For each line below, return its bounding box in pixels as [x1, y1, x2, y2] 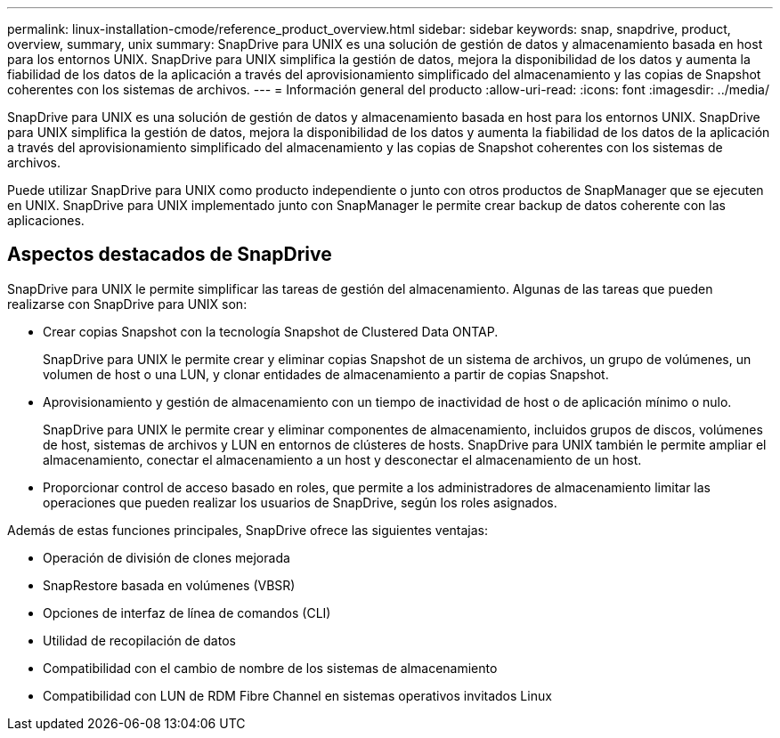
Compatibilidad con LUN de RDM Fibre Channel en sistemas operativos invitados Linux [43, 687, 552, 703]
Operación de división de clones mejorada [43, 549, 290, 565]
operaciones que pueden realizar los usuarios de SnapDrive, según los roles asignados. [43, 494, 557, 510]
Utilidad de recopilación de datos [43, 632, 236, 648]
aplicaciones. [7, 213, 85, 228]
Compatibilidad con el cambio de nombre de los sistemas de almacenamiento [43, 660, 498, 676]
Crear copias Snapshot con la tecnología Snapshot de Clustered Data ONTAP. [43, 323, 499, 339]
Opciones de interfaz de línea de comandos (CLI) [43, 604, 331, 620]
